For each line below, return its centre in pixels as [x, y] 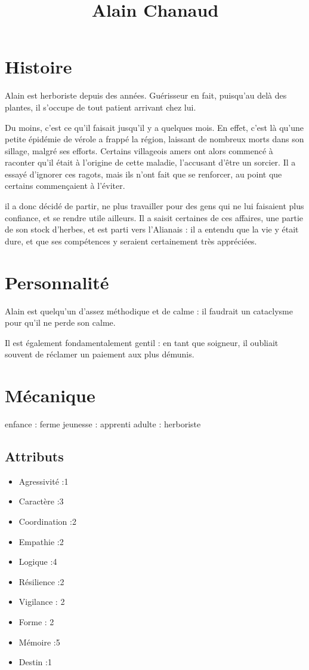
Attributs [34, 456]
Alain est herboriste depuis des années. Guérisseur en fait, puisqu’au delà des [146, 95]
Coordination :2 [47, 521]
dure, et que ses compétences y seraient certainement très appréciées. [131, 241]
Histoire [38, 67]
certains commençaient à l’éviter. [65, 186]
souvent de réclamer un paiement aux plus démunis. [100, 354]
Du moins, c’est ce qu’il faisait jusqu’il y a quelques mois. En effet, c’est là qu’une [154, 127]
